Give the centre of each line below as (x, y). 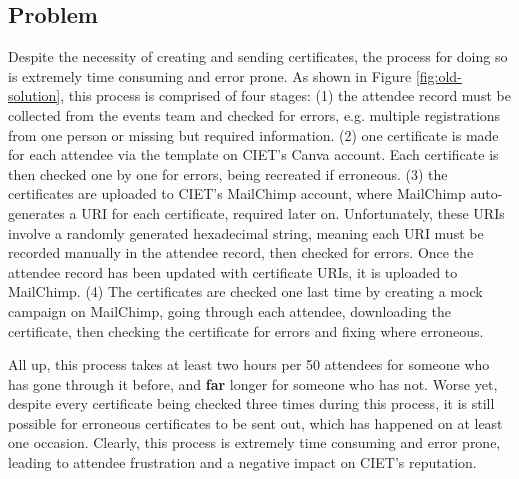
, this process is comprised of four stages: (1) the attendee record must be (285, 95)
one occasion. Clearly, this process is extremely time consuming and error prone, (254, 442)
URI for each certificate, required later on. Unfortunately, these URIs (293, 212)
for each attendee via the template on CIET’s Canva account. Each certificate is (253, 154)
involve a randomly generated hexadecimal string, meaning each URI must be (246, 232)
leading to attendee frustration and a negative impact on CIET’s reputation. (242, 462)
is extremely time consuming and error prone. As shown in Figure (210, 75)
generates (36, 212)
